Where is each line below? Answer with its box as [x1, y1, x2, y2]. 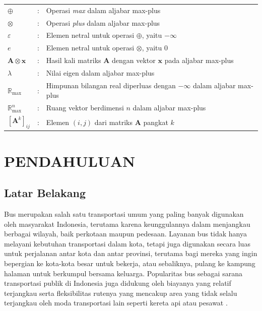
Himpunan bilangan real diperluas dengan [46, 80, 176, 90]
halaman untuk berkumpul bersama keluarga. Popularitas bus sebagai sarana [4, 268, 242, 278]
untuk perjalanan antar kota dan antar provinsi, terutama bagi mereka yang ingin [4, 248, 257, 259]
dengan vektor [112, 55, 156, 66]
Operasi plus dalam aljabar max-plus [46, 17, 160, 28]
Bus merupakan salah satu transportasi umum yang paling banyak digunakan [4, 208, 244, 219]
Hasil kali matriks [46, 55, 101, 66]
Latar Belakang [4, 185, 86, 201]
